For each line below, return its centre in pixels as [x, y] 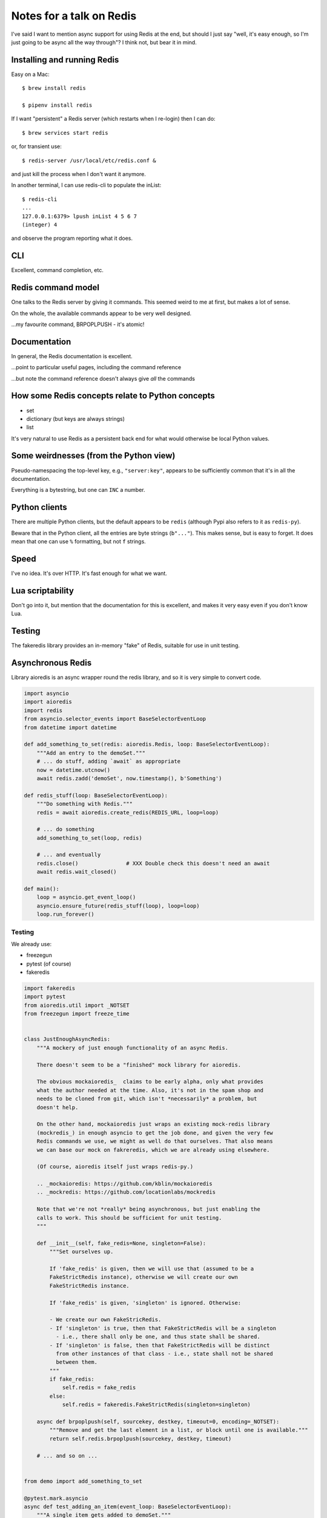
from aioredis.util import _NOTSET [77, 1005]
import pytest [45, 997]
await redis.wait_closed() [77, 872]
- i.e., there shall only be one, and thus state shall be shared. [158, 1337]
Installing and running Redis [65, 60]
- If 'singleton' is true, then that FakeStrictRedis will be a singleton [163, 1328]
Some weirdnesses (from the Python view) [93, 456]
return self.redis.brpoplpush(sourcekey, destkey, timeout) [140, 1438]
